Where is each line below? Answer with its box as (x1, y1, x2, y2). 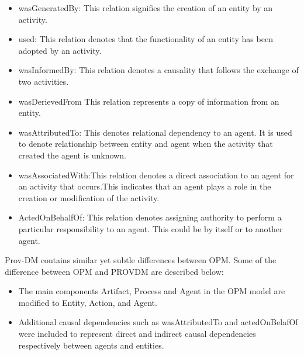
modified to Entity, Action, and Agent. (18, 296, 157, 308)
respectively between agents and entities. (18, 339, 164, 351)
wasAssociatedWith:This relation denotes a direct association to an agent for (18, 168, 294, 181)
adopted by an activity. (18, 44, 102, 56)
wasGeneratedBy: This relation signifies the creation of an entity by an (18, 2, 273, 13)
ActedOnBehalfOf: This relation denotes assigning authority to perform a (18, 211, 282, 223)
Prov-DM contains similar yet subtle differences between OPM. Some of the (5, 254, 277, 266)
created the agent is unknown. (18, 149, 126, 161)
